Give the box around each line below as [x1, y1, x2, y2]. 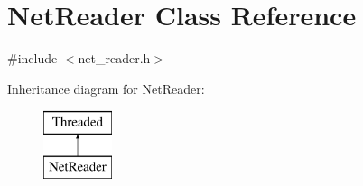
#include [7, 49, 58, 68]
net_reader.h [78, 49, 151, 68]
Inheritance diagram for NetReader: [7, 79, 205, 98]
